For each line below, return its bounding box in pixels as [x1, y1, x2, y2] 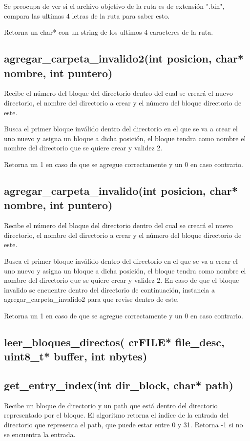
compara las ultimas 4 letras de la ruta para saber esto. [4, 10, 170, 21]
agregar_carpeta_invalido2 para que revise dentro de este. [4, 294, 179, 304]
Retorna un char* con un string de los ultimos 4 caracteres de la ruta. [4, 27, 213, 37]
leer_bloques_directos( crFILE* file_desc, [4, 334, 225, 349]
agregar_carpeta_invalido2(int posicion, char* [4, 51, 244, 66]
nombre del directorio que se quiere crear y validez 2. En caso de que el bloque [4, 275, 239, 285]
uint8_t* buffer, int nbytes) [4, 349, 147, 364]
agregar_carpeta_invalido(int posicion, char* [4, 183, 238, 198]
